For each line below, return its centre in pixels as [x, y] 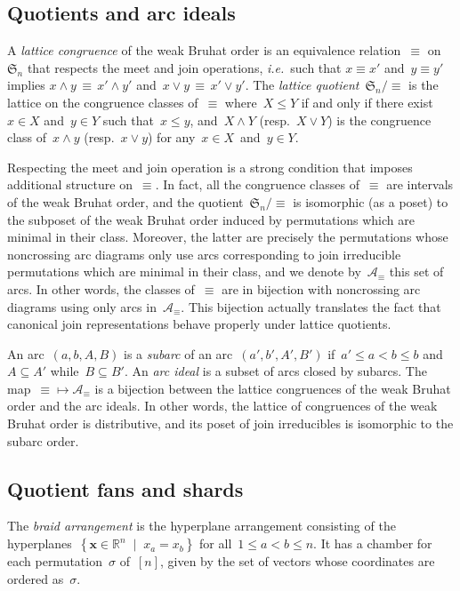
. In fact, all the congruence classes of [257, 184]
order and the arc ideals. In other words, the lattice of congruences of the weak [222, 406]
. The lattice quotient [302, 85]
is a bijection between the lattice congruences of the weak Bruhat [273, 388]
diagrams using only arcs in [82, 306]
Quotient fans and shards [125, 488]
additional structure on [70, 184]
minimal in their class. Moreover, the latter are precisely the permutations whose [228, 237]
